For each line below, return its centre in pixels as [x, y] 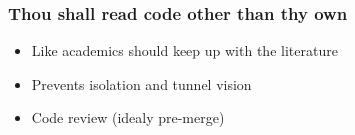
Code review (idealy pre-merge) [128, 117]
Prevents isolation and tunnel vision [141, 83]
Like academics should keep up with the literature [184, 50]
